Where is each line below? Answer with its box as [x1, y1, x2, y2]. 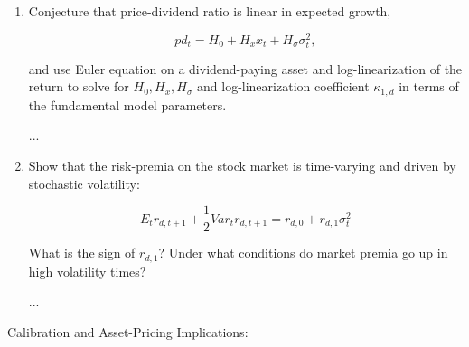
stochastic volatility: [28, 173, 140, 192]
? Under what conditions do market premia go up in [158, 243, 448, 262]
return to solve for [28, 77, 129, 96]
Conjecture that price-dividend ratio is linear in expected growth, [28, 2, 391, 20]
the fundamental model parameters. [28, 95, 227, 114]
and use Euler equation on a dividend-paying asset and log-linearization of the [28, 59, 463, 78]
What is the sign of [28, 243, 136, 262]
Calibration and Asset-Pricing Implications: [7, 322, 249, 341]
